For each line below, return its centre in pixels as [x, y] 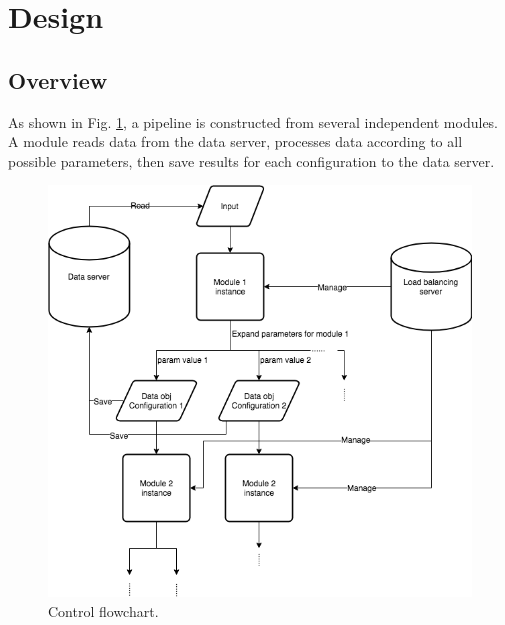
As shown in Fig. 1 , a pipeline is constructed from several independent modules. [253, 121]
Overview [58, 79]
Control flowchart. [103, 610]
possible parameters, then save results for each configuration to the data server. [251, 160]
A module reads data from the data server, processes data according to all [235, 141]
